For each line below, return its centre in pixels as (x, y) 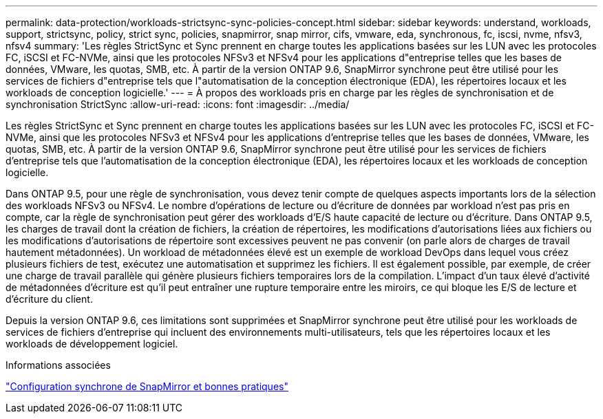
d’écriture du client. (49, 299)
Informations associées (58, 365)
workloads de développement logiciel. (92, 344)
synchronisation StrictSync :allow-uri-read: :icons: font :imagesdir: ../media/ (178, 104)
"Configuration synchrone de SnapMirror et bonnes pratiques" (147, 386)
